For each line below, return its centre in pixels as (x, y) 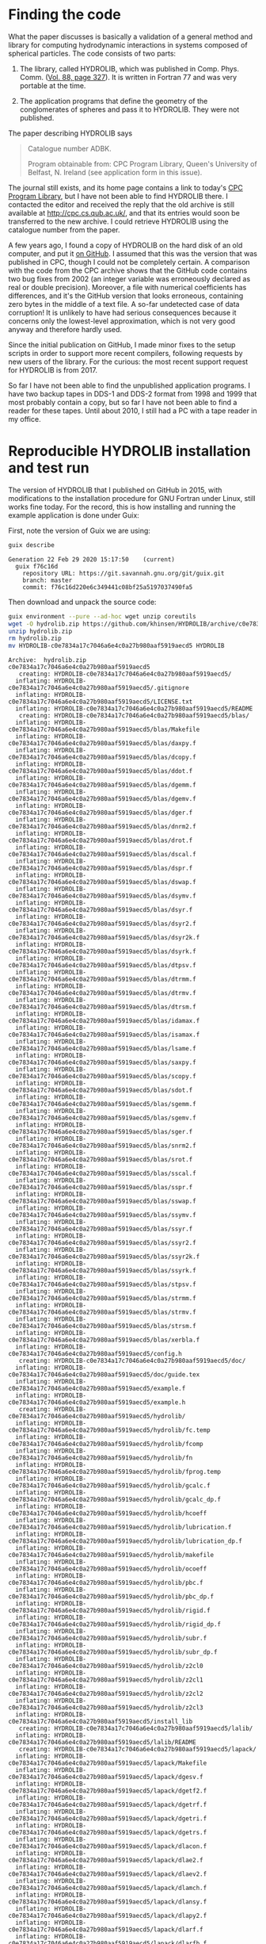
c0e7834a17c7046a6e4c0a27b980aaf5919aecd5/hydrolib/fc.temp (110, 1430)
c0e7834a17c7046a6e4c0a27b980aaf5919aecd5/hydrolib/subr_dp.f (113, 1652)
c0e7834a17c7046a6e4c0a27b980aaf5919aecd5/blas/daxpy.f (102, 744)
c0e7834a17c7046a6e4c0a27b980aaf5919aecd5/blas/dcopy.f (102, 758)
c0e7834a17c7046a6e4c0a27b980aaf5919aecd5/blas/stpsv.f (102, 1285)
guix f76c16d (37, 566)
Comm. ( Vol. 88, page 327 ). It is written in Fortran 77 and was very (128, 77)
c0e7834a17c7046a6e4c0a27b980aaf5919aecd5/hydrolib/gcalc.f (110, 1486)
